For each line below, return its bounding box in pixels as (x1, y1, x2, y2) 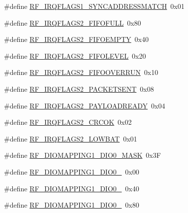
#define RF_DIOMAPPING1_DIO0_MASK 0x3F (4, 150, 161, 160)
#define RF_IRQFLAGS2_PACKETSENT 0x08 (4, 83, 154, 94)
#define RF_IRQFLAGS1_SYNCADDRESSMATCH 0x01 (4, 1, 185, 11)
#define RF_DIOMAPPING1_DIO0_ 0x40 (4, 183, 139, 193)
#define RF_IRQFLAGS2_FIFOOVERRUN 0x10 (4, 67, 158, 77)
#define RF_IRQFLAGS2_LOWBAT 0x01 (4, 133, 137, 143)
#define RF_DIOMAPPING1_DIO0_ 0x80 (4, 200, 139, 210)
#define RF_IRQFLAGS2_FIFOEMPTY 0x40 (4, 34, 149, 44)
